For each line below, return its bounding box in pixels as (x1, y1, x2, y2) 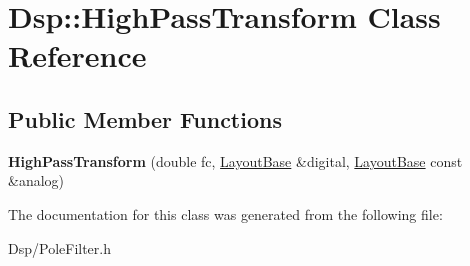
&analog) (8, 170, 65, 191)
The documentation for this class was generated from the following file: (8, 203, 443, 224)
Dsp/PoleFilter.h (8, 237, 111, 258)
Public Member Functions (8, 103, 282, 134)
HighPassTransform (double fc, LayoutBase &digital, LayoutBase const (8, 150, 463, 171)
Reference (8, 35, 147, 76)
